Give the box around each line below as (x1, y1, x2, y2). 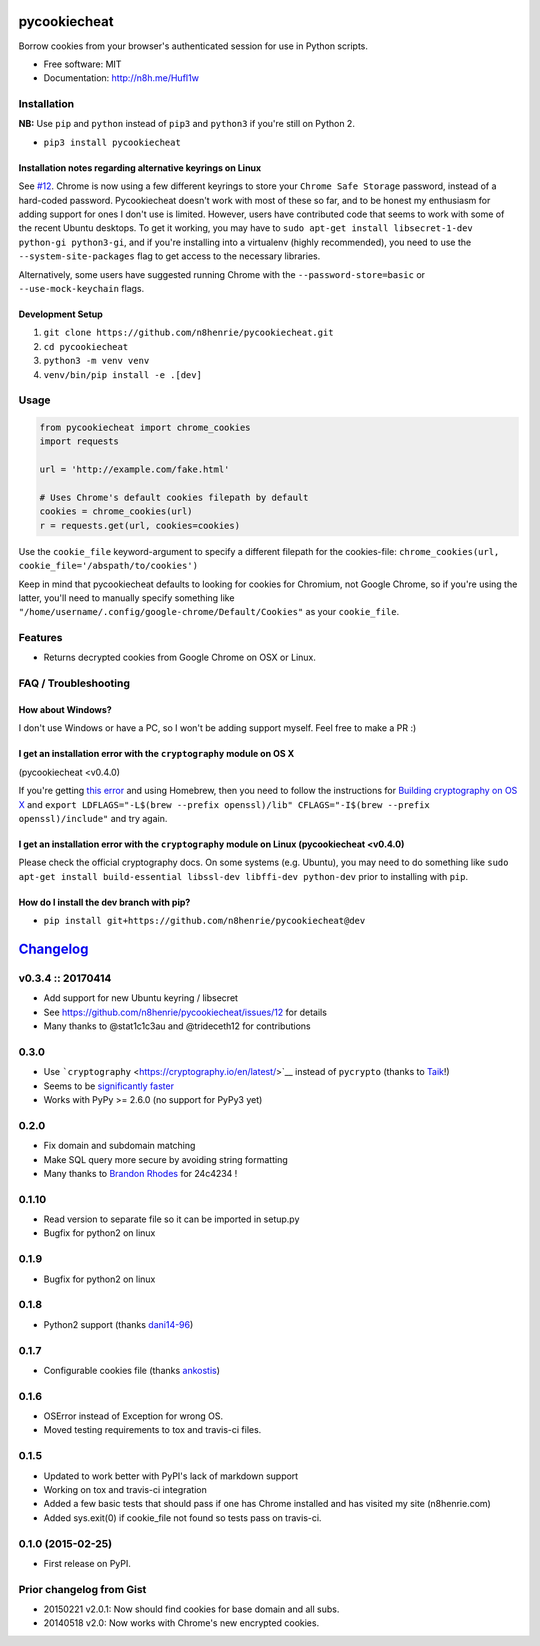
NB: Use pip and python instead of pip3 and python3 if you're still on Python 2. (18, 118, 355, 130)
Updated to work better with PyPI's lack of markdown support (43, 1470, 299, 1482)
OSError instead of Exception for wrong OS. (43, 1410, 224, 1422)
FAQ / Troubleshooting (18, 676, 130, 690)
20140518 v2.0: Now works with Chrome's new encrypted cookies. (43, 1617, 320, 1629)
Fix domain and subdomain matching (43, 1140, 196, 1152)
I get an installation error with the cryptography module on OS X (18, 748, 295, 760)
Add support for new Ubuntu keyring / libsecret (43, 992, 239, 1004)
